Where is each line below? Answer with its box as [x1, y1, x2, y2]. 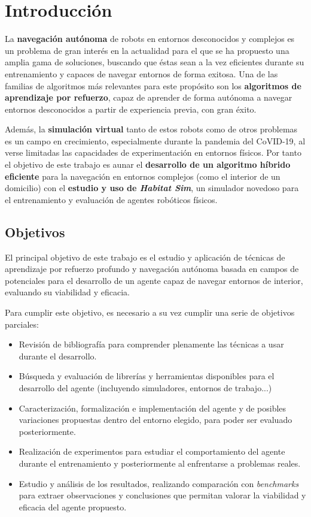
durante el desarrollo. [19, 349, 97, 362]
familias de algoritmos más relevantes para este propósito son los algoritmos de [5, 79, 301, 92]
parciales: [5, 318, 39, 330]
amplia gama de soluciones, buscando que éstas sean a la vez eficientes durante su [5, 56, 304, 68]
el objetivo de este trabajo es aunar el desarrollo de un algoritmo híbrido [5, 158, 291, 171]
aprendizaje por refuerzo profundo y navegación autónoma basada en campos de [5, 262, 299, 275]
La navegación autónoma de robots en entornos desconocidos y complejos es [5, 32, 295, 45]
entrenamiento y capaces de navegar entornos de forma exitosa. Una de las [5, 67, 278, 80]
